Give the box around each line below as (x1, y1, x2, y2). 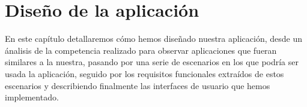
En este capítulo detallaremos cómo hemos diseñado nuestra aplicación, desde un (5, 32, 302, 45)
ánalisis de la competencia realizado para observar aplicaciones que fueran (5, 44, 277, 56)
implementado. (5, 91, 59, 103)
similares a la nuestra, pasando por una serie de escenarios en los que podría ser (5, 56, 299, 68)
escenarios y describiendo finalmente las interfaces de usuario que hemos (5, 79, 270, 91)
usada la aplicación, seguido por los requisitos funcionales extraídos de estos (5, 67, 284, 80)
